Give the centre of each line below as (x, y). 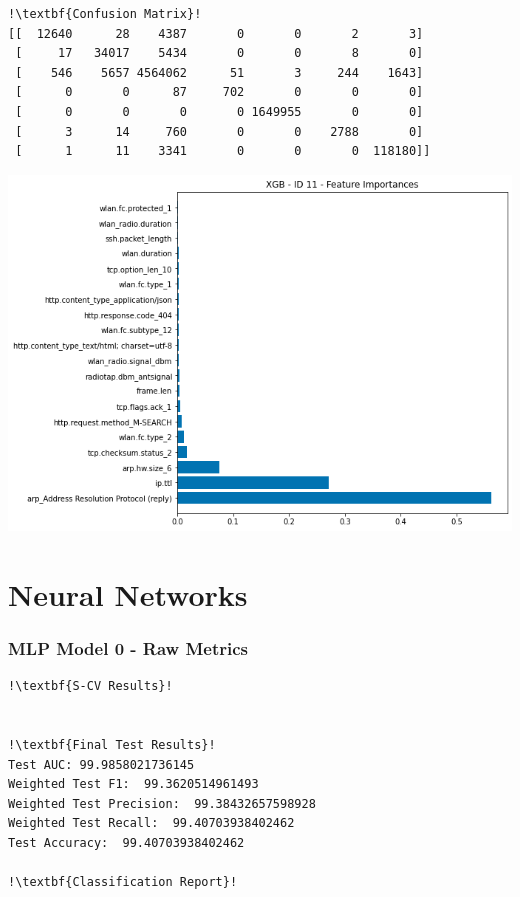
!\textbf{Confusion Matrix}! (105, 14)
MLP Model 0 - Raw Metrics (128, 647)
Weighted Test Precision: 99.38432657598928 (162, 803)
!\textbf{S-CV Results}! (90, 686)
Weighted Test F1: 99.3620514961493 (133, 784)
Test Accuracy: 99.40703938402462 (126, 842)
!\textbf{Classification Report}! (123, 882)
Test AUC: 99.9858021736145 (101, 764)
